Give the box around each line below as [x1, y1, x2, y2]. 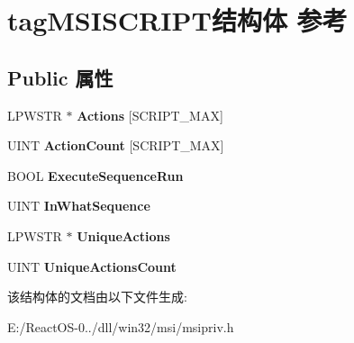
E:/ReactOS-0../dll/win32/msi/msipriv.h [7, 317, 234, 336]
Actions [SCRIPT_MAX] [77, 105, 223, 124]
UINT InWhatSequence [7, 196, 150, 215]
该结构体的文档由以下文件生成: [7, 287, 187, 306]
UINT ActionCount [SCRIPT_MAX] [7, 136, 224, 155]
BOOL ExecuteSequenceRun [7, 166, 184, 185]
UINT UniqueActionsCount [7, 257, 177, 275]
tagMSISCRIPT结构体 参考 [7, 2, 348, 39]
